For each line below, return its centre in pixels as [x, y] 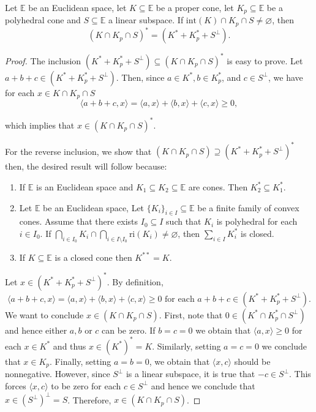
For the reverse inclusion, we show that [78, 151]
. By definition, [135, 281]
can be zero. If [129, 330]
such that [184, 221]
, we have [286, 77]
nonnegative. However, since [58, 374]
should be [252, 361]
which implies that [40, 125]
